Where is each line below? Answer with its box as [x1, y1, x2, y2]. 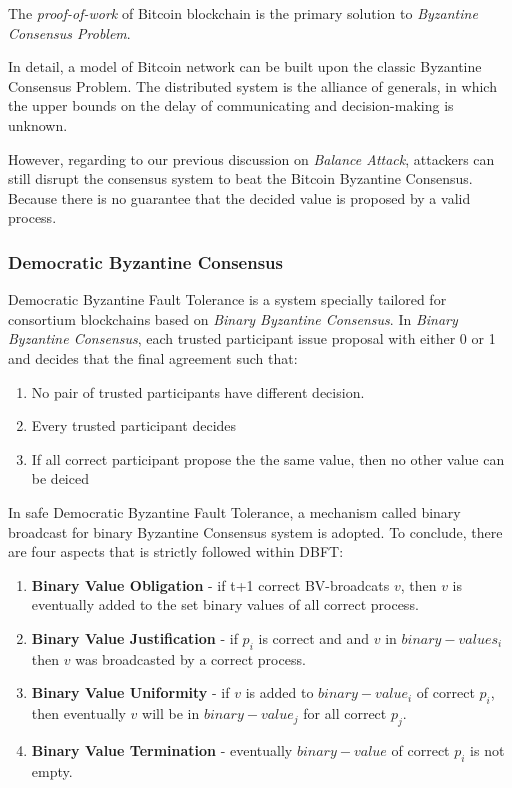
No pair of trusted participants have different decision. [31, 381, 365, 402]
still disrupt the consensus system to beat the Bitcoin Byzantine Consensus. [8, 168, 473, 189]
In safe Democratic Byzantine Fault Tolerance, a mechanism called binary [8, 501, 461, 522]
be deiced [31, 468, 89, 489]
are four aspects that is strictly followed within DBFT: [8, 541, 344, 562]
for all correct [303, 703, 387, 724]
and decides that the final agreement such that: [8, 347, 298, 368]
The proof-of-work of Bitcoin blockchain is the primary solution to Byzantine [8, 3, 478, 23]
